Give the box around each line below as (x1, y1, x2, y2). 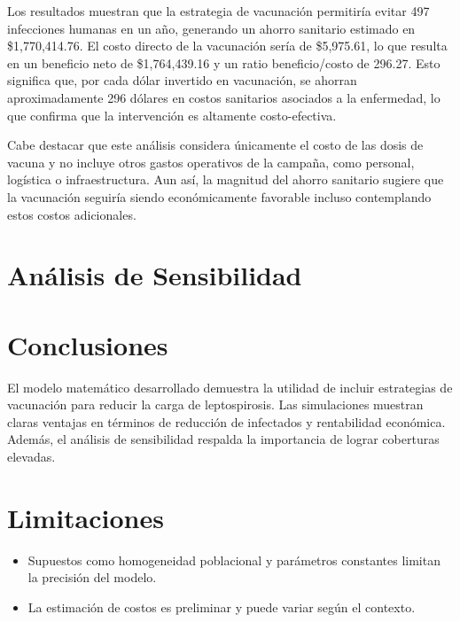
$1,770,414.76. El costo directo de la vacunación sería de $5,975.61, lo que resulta (7, 36, 448, 55)
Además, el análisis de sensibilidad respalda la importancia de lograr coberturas (7, 430, 440, 448)
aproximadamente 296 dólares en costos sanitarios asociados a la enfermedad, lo (7, 88, 441, 106)
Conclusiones (7, 326, 168, 362)
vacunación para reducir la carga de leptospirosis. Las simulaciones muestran (7, 395, 424, 414)
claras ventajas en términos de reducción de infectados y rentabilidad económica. (7, 412, 446, 431)
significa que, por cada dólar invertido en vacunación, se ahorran (7, 71, 357, 89)
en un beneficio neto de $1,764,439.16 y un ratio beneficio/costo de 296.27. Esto (7, 53, 441, 72)
